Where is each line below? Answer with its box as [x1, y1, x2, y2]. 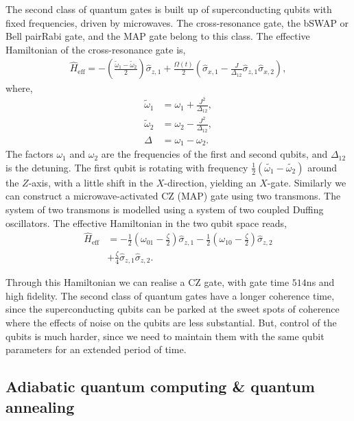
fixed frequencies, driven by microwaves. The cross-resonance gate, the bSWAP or [5, 15, 349, 29]
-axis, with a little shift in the [28, 175, 154, 189]
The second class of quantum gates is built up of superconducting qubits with [5, 2, 332, 16]
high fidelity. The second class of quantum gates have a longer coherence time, [5, 288, 335, 302]
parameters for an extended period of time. [5, 342, 187, 357]
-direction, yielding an [164, 175, 257, 189]
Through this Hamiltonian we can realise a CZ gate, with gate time [5, 275, 290, 289]
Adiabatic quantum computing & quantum [5, 376, 315, 397]
